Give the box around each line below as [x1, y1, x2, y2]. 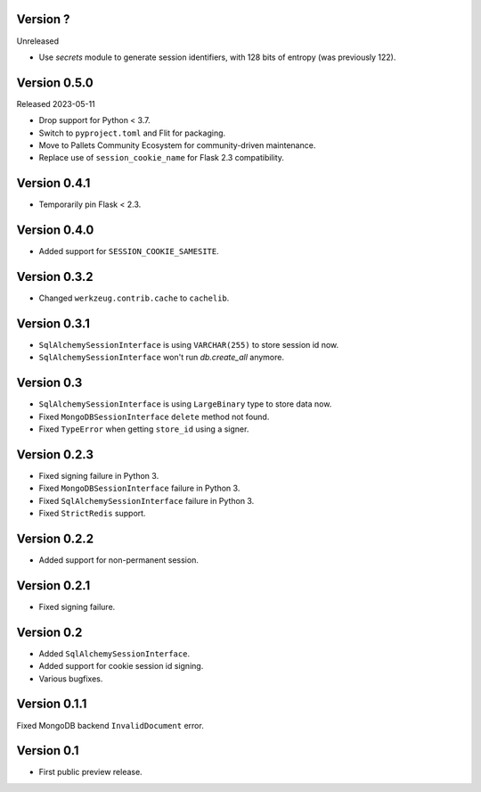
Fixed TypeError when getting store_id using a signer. [38, 424, 249, 434]
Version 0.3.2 [16, 269, 94, 285]
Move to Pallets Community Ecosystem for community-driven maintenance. [38, 139, 316, 151]
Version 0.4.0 [16, 223, 94, 238]
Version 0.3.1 [16, 316, 91, 331]
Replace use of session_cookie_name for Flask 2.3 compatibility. [38, 153, 285, 163]
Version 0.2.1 [16, 578, 91, 593]
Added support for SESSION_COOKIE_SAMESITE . [38, 246, 219, 257]
